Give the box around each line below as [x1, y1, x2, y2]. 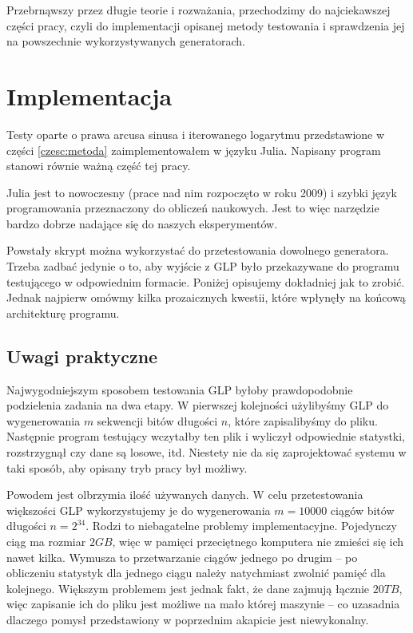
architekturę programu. [6, 304, 120, 321]
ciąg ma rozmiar [6, 532, 86, 549]
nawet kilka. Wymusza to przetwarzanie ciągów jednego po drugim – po [6, 548, 358, 565]
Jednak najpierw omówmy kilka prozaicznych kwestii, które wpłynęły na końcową [6, 289, 406, 306]
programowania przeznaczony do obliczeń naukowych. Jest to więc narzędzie [6, 200, 379, 216]
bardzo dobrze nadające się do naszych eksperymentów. [6, 215, 278, 231]
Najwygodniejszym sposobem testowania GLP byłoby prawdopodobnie [6, 381, 353, 398]
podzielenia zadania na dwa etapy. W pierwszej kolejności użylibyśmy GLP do [6, 397, 389, 413]
